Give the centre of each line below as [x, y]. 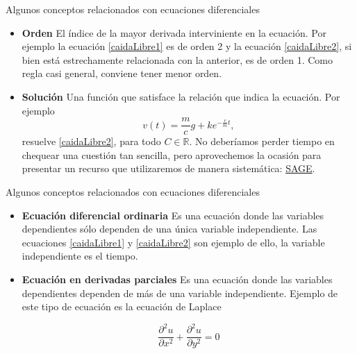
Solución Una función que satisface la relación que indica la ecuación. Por [181, 96]
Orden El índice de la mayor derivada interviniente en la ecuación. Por [174, 32]
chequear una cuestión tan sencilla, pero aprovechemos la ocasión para [172, 154]
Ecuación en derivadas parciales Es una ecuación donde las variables [177, 279]
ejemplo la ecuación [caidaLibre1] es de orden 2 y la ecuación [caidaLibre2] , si [187, 46]
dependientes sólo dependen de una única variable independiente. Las [169, 229]
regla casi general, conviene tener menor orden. [122, 73]
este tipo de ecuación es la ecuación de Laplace [122, 306]
